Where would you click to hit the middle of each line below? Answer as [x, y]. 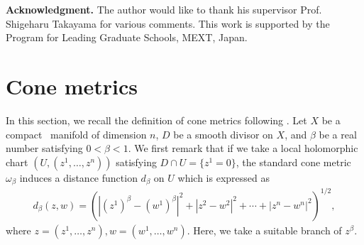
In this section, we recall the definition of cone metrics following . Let [156, 120]
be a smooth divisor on [223, 134]
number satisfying [44, 148]
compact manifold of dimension [76, 134]
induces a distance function [78, 177]
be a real [338, 134]
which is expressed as [224, 177]
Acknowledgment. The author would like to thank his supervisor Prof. [164, 9]
